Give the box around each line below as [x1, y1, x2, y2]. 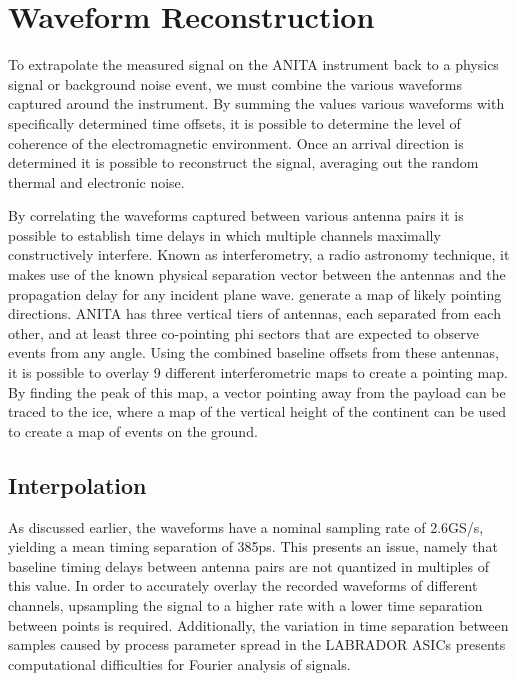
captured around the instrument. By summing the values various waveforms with [8, 93, 505, 114]
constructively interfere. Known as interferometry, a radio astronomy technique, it [8, 244, 510, 265]
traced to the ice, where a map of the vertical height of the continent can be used [8, 401, 506, 422]
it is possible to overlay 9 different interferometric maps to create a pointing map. [8, 362, 508, 383]
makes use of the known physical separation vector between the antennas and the [8, 264, 506, 285]
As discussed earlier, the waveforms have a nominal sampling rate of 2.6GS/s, [8, 516, 484, 537]
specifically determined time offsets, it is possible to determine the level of [8, 112, 461, 133]
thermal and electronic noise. [8, 171, 185, 192]
